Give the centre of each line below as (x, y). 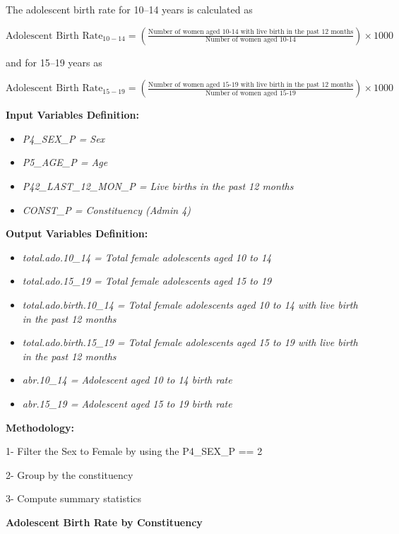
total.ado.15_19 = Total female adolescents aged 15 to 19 (147, 281)
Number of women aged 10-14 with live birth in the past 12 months (251, 32)
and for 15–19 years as (54, 62)
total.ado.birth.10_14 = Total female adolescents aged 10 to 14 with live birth (190, 304)
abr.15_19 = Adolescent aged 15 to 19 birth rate (127, 403)
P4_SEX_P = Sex (64, 138)
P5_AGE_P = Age (65, 162)
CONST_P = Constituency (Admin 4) (107, 209)
